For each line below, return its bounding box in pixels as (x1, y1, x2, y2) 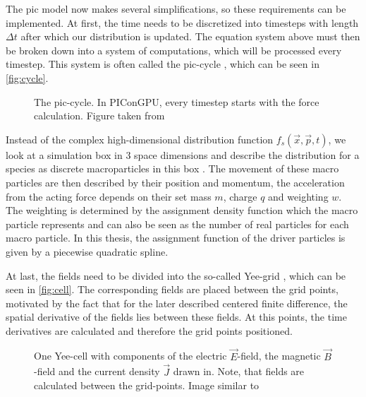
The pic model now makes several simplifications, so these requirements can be (6, 1, 346, 16)
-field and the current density (34, 364, 160, 379)
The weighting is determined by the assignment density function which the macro (6, 203, 358, 218)
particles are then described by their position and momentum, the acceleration (6, 174, 345, 189)
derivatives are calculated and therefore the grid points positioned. (6, 323, 293, 338)
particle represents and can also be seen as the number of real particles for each (6, 216, 349, 231)
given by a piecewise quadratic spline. (6, 244, 169, 259)
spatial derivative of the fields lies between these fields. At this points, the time (6, 309, 347, 324)
